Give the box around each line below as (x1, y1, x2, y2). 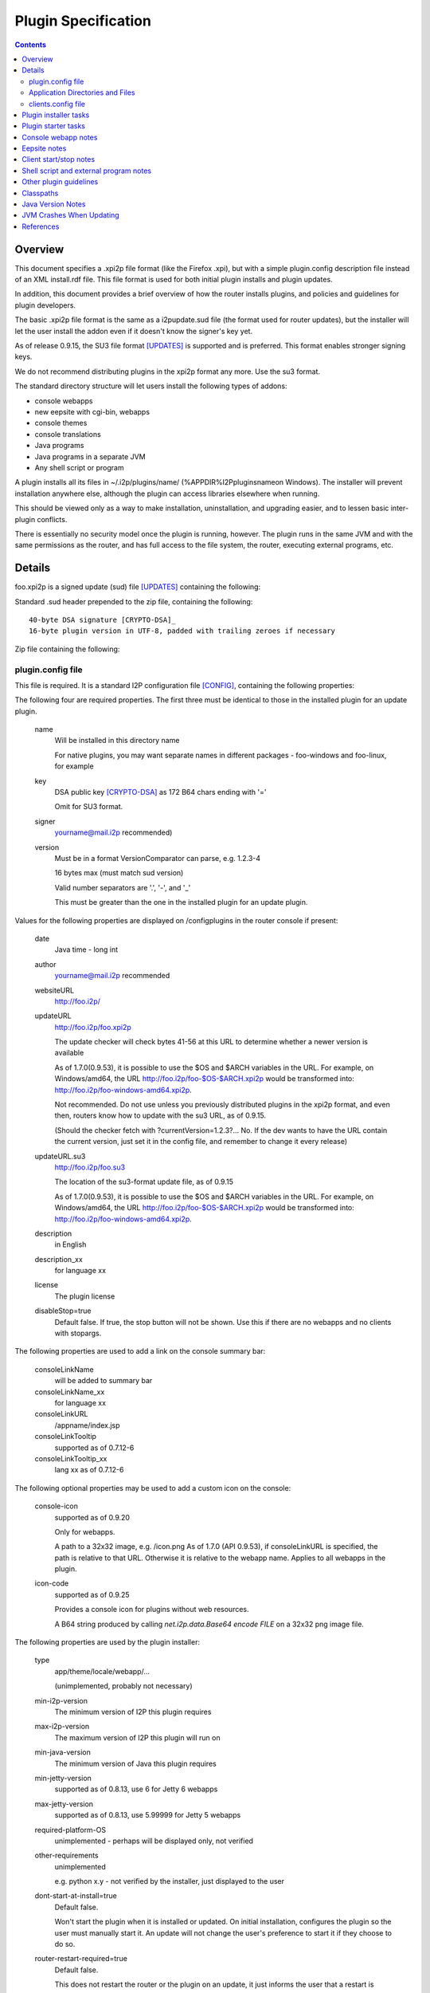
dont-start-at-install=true (34, 1891, 117, 1901)
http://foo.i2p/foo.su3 (54, 1162, 126, 1172)
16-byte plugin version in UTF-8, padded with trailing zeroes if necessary (29, 627, 336, 635)
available (54, 1048, 84, 1058)
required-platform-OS (34, 1825, 107, 1834)
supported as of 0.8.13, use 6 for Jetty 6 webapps (54, 1784, 218, 1794)
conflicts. (37, 514, 68, 524)
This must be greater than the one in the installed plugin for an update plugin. (54, 898, 308, 907)
